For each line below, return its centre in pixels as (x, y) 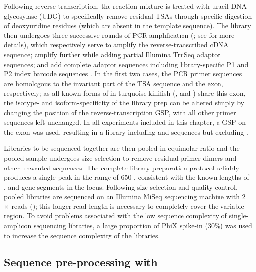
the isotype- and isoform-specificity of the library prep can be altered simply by (124, 102)
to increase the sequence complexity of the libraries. (82, 235)
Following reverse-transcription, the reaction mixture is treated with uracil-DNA (126, 6)
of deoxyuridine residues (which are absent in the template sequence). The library (128, 25)
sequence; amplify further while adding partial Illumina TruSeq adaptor (112, 54)
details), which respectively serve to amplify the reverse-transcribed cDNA (116, 45)
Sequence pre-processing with (81, 261)
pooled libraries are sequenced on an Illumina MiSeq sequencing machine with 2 (125, 196)
